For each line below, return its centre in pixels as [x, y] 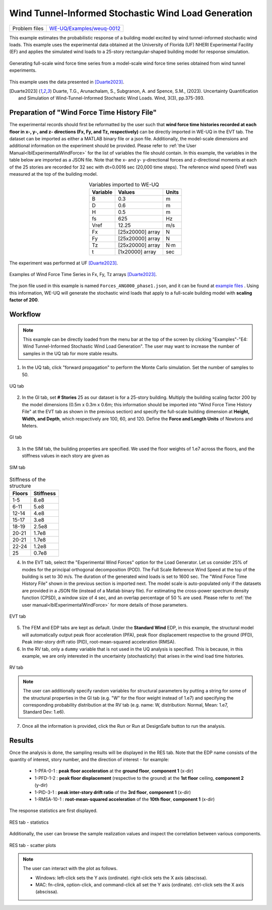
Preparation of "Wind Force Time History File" [83, 113]
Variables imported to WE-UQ [124, 184]
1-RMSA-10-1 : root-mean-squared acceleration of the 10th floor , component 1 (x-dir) [125, 799]
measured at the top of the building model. [54, 174]
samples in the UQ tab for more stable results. [71, 353]
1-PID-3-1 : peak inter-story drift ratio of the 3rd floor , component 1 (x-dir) [113, 792]
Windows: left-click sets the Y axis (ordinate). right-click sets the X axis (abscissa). [121, 878]
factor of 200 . [24, 300]
